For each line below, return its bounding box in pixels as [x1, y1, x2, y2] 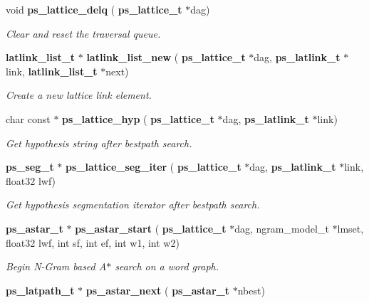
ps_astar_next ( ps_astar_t [85, 282, 229, 297]
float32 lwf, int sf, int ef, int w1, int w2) [6, 235, 180, 250]
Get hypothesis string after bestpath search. [6, 135, 192, 150]
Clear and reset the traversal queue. [6, 26, 161, 41]
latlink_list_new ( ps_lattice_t [86, 50, 246, 65]
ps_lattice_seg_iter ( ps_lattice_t [66, 159, 241, 174]
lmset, [337, 220, 364, 235]
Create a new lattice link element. [6, 87, 152, 102]
